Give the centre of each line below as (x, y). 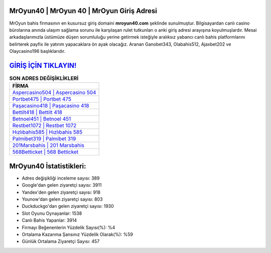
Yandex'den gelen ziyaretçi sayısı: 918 (61, 192)
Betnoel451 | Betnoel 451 (42, 119)
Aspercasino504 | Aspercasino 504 (54, 93)
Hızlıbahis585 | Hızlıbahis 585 (47, 132)
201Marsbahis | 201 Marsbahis (48, 145)
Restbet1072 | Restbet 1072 (44, 126)
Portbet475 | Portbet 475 (42, 99)
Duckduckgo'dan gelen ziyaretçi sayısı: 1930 (68, 206)
